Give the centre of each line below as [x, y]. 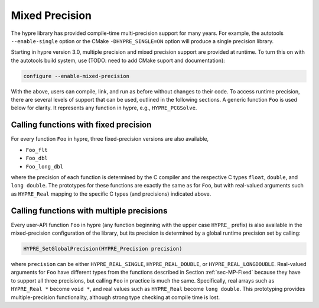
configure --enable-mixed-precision [77, 76]
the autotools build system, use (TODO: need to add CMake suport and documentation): [118, 60]
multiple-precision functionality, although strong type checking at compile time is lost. [115, 297]
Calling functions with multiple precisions [89, 211]
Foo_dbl [37, 158]
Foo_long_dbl [45, 166]
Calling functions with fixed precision [81, 125]
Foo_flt [37, 150]
